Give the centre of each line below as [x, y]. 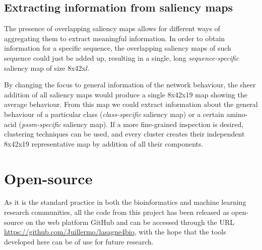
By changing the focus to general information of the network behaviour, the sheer [130, 85]
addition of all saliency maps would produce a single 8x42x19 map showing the [126, 94]
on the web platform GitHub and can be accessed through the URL [130, 222]
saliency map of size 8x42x [45, 68]
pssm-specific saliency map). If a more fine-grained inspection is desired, [133, 124]
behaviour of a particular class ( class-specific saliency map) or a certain [114, 114]
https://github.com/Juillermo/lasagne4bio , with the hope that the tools [115, 232]
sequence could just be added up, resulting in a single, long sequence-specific [122, 57]
